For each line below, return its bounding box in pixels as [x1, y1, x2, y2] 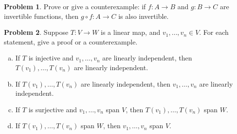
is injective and [28, 53, 73, 63]
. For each [199, 27, 229, 37]
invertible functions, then [4, 11, 79, 21]
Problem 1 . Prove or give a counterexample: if [4, 1, 146, 11]
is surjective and [28, 104, 77, 114]
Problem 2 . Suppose [4, 27, 69, 37]
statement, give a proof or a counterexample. [4, 36, 138, 46]
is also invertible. [118, 11, 169, 21]
